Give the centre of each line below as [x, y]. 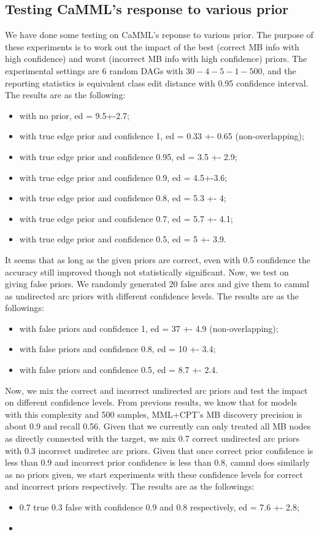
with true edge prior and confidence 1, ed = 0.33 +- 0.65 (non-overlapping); [162, 136]
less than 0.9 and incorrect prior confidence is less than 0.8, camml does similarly [157, 462]
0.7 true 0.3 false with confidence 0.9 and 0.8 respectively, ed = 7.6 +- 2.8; [159, 507]
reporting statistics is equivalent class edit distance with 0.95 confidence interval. [157, 83]
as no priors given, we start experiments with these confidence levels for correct [154, 474]
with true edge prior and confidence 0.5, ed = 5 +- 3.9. [123, 239]
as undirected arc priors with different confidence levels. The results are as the [152, 295]
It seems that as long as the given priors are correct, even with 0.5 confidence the [158, 259]
